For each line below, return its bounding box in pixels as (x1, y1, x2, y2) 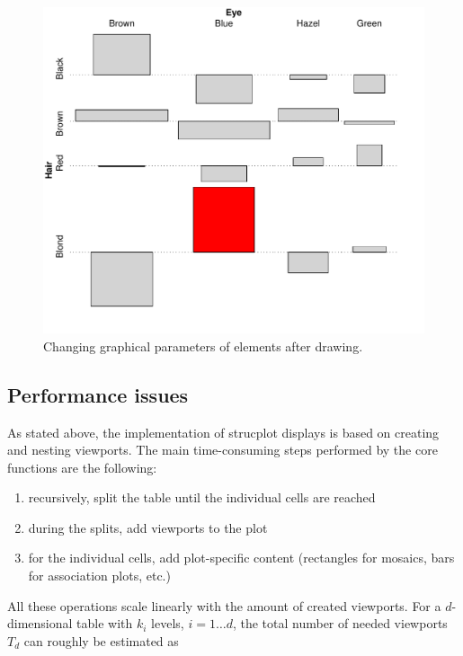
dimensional (7, 614, 73, 633)
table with (76, 614, 133, 633)
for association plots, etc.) (28, 566, 171, 585)
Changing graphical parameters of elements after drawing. (43, 336, 363, 355)
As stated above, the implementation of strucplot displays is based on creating (7, 422, 440, 441)
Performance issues (7, 380, 189, 408)
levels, (151, 614, 184, 633)
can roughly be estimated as (23, 631, 179, 650)
